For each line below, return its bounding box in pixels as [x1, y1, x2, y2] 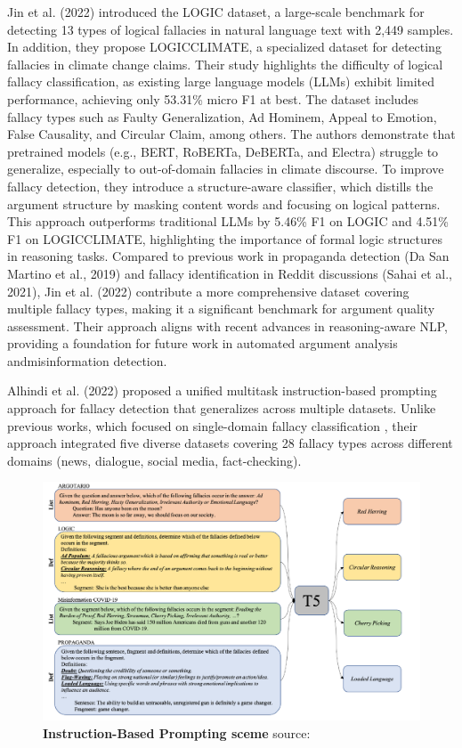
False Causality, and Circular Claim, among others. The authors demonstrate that [7, 125, 456, 143]
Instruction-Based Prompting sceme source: [43, 723, 311, 742]
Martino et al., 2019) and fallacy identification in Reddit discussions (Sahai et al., [7, 264, 452, 282]
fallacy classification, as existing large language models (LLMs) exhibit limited [7, 72, 435, 91]
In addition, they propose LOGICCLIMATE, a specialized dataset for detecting [7, 37, 442, 56]
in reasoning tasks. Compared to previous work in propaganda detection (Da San [7, 247, 450, 265]
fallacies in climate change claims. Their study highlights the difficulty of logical [7, 54, 443, 73]
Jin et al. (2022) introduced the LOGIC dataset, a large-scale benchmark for [7, 3, 425, 20]
